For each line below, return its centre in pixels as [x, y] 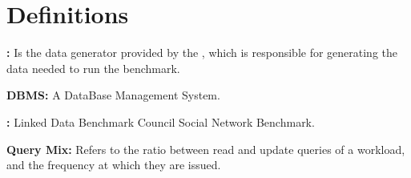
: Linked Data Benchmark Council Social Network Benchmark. [161, 121]
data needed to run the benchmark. [93, 68]
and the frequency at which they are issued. [114, 165]
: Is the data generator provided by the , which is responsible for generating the [202, 53]
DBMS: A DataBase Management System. [113, 95]
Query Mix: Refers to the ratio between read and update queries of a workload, [206, 149]
